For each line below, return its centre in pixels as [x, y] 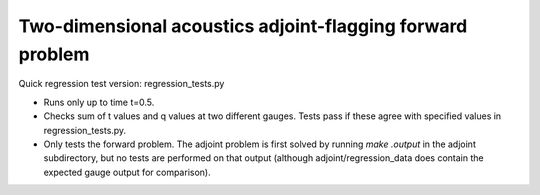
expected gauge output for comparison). [127, 172]
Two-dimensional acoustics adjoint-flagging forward [243, 26]
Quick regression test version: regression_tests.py [121, 84]
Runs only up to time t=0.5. [99, 102]
